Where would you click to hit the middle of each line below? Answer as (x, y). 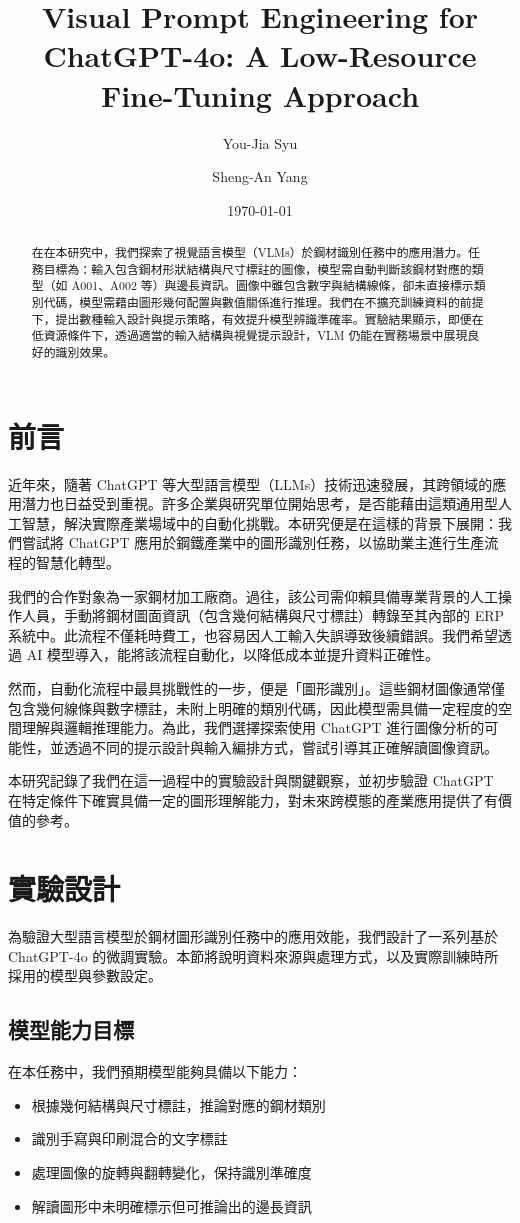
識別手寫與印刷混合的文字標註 (129, 1138)
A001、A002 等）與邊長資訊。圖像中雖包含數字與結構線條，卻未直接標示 (272, 285)
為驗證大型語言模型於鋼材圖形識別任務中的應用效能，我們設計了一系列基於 (253, 936)
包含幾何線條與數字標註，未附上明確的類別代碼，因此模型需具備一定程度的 (253, 707)
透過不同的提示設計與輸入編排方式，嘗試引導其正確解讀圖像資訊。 (280, 746)
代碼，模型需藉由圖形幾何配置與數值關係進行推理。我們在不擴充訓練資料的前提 (263, 302)
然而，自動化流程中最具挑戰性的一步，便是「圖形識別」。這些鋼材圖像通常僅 (256, 687)
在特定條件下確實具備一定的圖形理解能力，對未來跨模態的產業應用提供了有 (253, 799)
